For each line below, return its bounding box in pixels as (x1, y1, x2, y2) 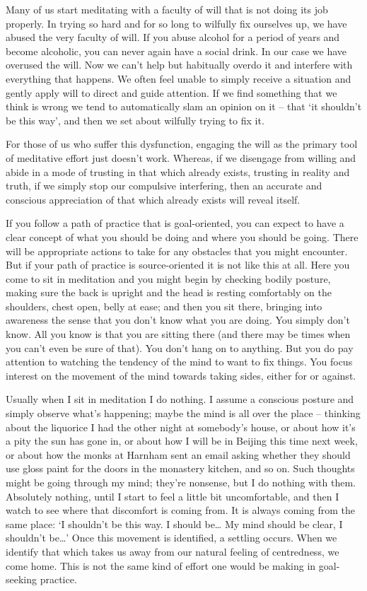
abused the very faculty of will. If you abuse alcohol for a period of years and (6, 30, 340, 45)
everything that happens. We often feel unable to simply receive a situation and (6, 71, 351, 86)
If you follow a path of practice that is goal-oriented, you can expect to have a (6, 216, 344, 230)
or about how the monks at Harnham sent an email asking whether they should (6, 447, 351, 462)
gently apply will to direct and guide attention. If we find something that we (6, 85, 337, 100)
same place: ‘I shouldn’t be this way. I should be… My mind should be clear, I (6, 516, 343, 531)
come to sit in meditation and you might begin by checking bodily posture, (6, 271, 331, 286)
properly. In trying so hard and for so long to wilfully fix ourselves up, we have (6, 16, 347, 30)
